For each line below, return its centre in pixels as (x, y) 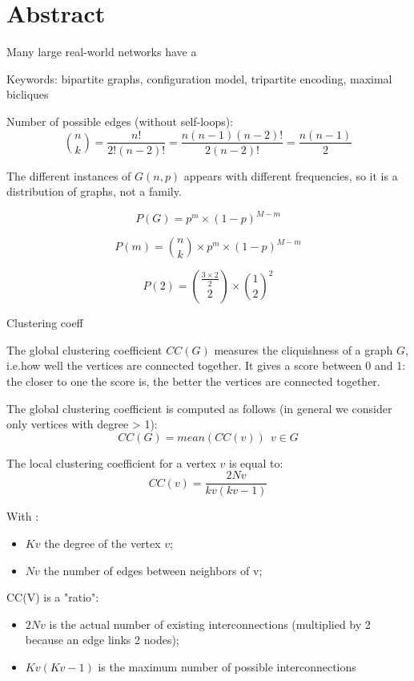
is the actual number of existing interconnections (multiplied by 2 (210, 624)
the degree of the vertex (102, 543)
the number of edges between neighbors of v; (153, 570)
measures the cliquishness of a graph (303, 349)
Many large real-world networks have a (102, 52)
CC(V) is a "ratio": (53, 597)
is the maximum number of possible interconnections (227, 667)
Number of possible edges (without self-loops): (120, 121)
